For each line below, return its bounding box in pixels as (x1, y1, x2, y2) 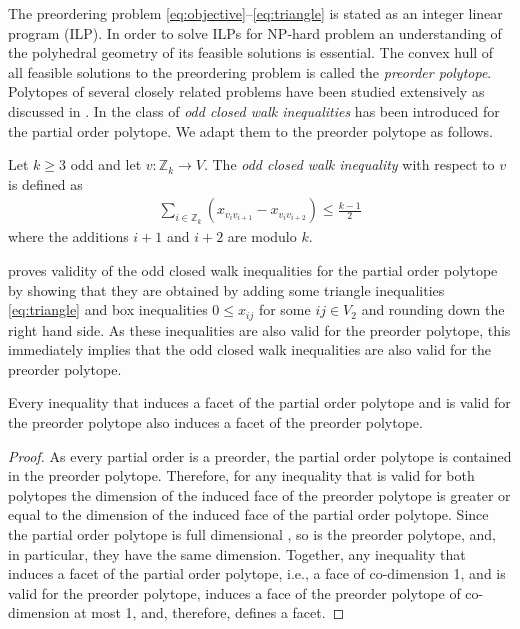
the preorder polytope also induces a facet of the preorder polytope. (8, 411, 423, 432)
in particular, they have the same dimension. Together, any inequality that (8, 543, 466, 564)
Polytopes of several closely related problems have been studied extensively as (8, 81, 485, 102)
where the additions (8, 226, 129, 247)
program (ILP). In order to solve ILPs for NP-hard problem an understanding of (8, 22, 502, 43)
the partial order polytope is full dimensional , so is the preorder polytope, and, (8, 523, 496, 544)
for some (258, 299, 311, 320)
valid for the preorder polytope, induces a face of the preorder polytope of (8, 582, 461, 603)
